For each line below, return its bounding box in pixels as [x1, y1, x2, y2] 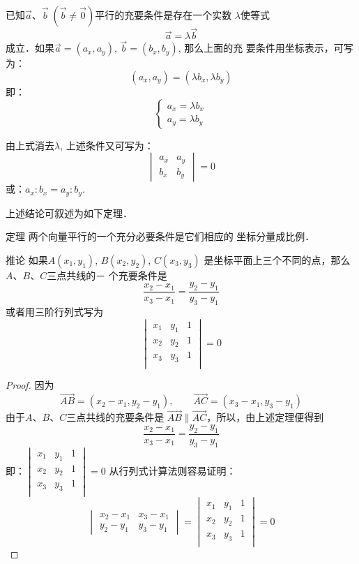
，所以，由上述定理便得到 [206, 410, 324, 424]
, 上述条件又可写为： [60, 138, 154, 152]
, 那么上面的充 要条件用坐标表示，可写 [178, 40, 353, 55]
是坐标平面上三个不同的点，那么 [204, 252, 351, 267]
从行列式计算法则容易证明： [109, 463, 236, 477]
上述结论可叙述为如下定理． [6, 205, 132, 220]
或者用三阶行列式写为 [6, 304, 103, 319]
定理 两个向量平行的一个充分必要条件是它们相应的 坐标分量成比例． [6, 229, 315, 244]
